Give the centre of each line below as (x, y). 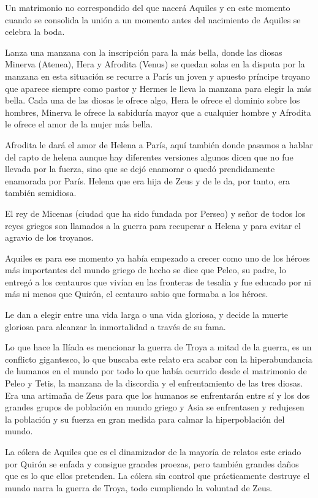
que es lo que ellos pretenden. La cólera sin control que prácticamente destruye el (157, 476)
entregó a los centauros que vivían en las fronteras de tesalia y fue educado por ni (158, 281)
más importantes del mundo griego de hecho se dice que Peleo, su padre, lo (146, 270)
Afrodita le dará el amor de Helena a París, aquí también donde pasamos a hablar (159, 144)
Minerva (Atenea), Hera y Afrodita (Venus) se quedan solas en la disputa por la (155, 64)
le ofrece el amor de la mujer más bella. (79, 124)
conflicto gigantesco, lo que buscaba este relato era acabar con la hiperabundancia (159, 359)
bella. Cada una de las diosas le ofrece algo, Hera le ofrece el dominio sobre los (153, 100)
